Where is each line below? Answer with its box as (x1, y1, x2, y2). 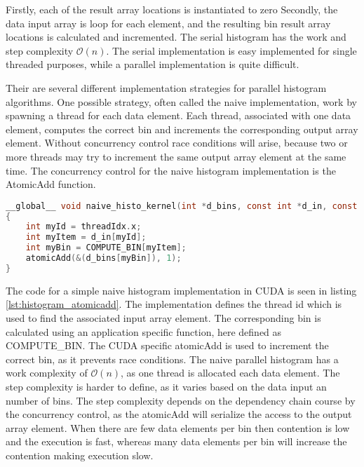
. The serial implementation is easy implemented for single (106, 43, 357, 57)
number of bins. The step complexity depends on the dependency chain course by (6, 393, 356, 407)
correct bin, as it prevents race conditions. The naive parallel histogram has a (6, 351, 339, 366)
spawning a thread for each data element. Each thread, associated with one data (6, 108, 351, 123)
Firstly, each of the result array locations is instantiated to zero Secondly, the (6, 2, 338, 16)
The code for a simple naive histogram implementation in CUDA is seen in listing (6, 283, 357, 297)
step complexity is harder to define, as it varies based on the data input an (6, 379, 327, 393)
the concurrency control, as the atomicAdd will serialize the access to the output (6, 407, 352, 421)
